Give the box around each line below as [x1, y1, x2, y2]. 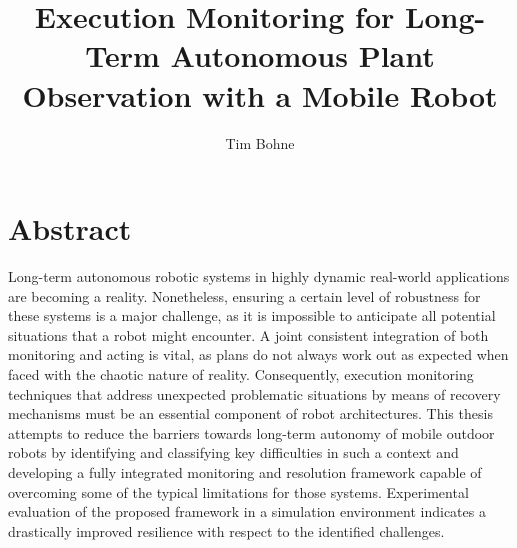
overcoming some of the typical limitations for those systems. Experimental [8, 481, 469, 502]
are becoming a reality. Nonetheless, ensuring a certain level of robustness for [8, 285, 481, 306]
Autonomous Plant [170, 35, 435, 76]
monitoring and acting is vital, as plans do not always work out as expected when [8, 344, 509, 365]
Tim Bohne [225, 132, 295, 153]
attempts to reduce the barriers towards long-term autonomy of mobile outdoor [8, 422, 495, 443]
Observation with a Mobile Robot [22, 74, 498, 115]
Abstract [8, 208, 132, 249]
